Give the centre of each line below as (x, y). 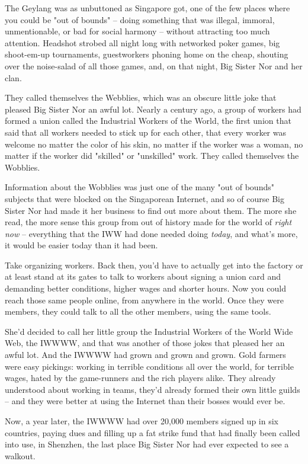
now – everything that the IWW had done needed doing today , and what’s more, (151, 233)
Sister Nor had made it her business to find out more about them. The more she (151, 210)
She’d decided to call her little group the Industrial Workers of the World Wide (149, 331)
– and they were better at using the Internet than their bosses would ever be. (145, 401)
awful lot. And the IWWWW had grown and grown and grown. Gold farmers (145, 355)
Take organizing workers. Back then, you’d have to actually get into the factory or (154, 265)
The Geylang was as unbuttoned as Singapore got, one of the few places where (147, 8)
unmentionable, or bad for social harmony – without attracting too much (137, 31)
